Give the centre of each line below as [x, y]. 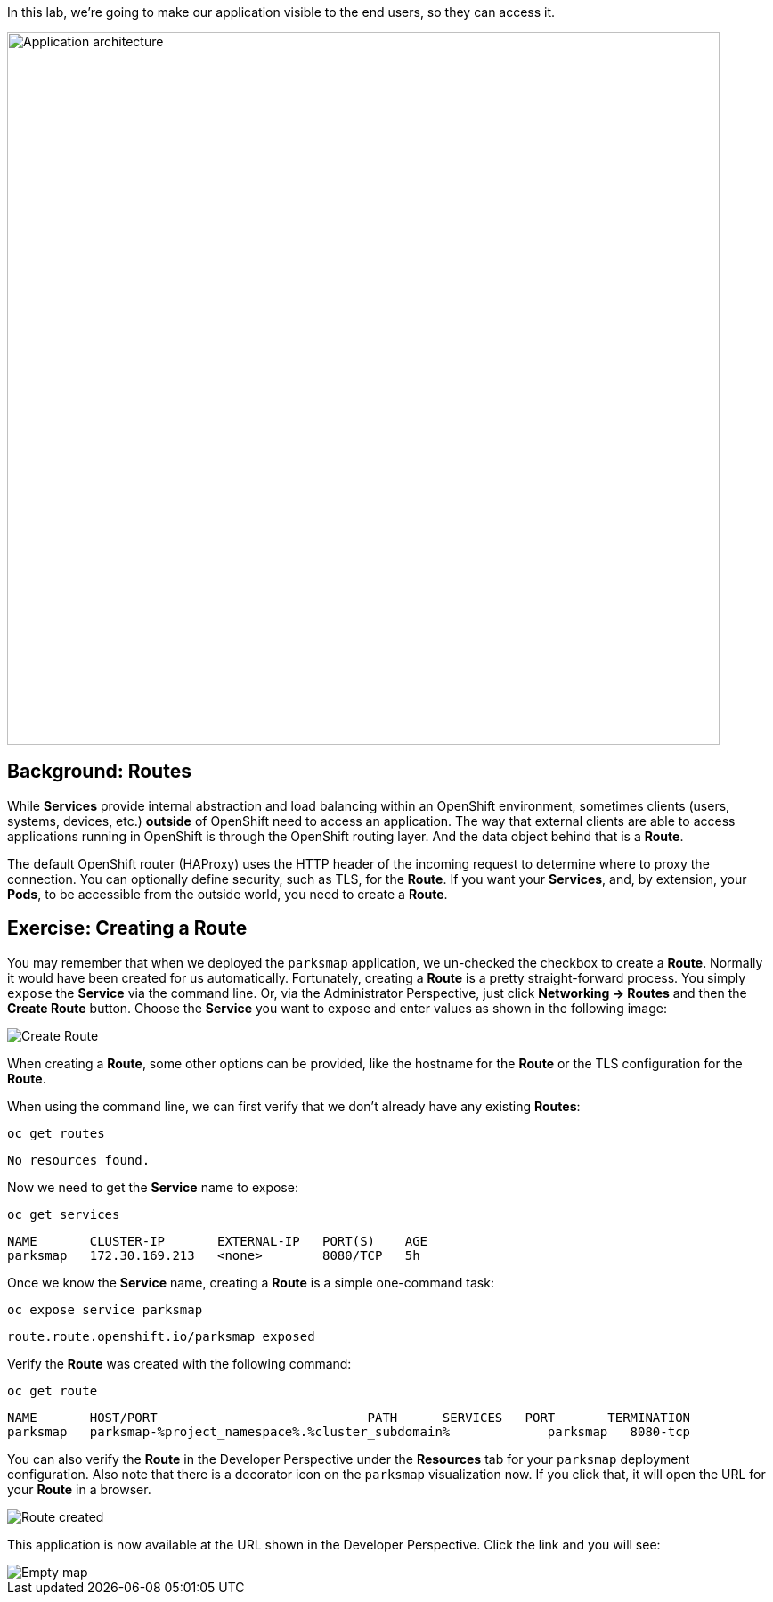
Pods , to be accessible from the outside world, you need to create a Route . [228, 894]
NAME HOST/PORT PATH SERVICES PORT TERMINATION [349, 1417]
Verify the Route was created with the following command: [179, 1363]
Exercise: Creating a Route [127, 928]
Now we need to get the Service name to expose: [153, 1187]
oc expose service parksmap [105, 1309]
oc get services [64, 1214]
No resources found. [79, 1160]
